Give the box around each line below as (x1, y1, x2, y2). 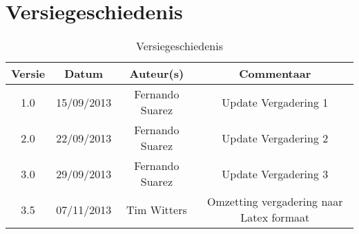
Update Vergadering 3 (222, 165, 329, 182)
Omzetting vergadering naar (206, 193, 343, 210)
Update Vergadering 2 (222, 129, 329, 146)
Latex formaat (240, 209, 310, 226)
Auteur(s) (129, 65, 184, 82)
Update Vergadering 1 (222, 94, 329, 110)
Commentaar (239, 65, 311, 82)
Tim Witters (126, 201, 187, 217)
